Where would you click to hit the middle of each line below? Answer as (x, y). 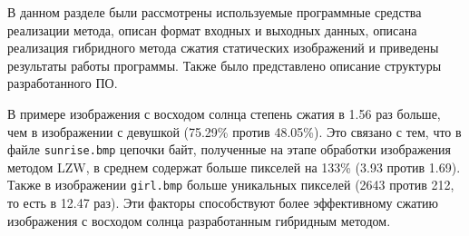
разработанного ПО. (63, 83)
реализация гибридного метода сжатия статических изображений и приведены (223, 48)
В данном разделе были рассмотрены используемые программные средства (215, 12)
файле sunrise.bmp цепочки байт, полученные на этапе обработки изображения (230, 149)
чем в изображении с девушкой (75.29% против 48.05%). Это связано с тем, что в (234, 131)
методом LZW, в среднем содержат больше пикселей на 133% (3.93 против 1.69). (234, 167)
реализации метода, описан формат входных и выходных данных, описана (212, 29)
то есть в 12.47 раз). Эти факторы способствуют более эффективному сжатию (223, 203)
